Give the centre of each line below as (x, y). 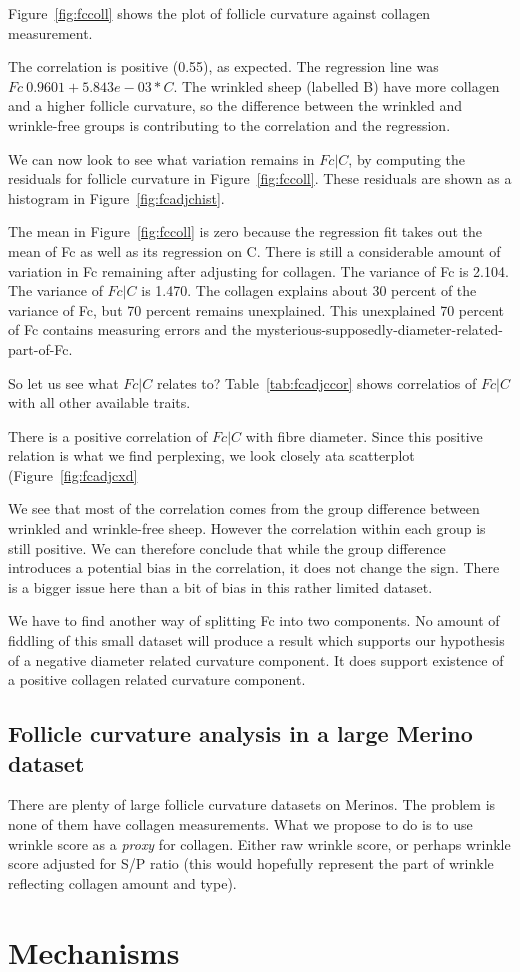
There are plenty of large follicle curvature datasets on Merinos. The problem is (252, 804)
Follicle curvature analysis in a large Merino (240, 733)
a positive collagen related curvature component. (157, 679)
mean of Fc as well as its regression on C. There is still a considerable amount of (254, 250)
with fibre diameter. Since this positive (364, 435)
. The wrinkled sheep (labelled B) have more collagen (336, 85)
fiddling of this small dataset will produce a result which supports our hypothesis (256, 640)
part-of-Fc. (40, 348)
